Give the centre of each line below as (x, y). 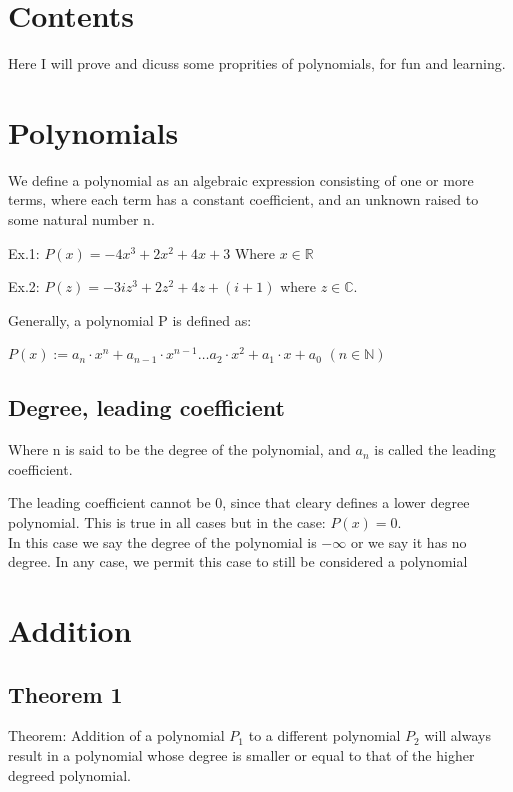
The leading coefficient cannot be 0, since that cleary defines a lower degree (239, 502)
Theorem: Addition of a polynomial (116, 735)
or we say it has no (408, 541)
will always (457, 735)
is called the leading (435, 449)
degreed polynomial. (69, 774)
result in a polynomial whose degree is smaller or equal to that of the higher (241, 754)
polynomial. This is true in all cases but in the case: (167, 521)
